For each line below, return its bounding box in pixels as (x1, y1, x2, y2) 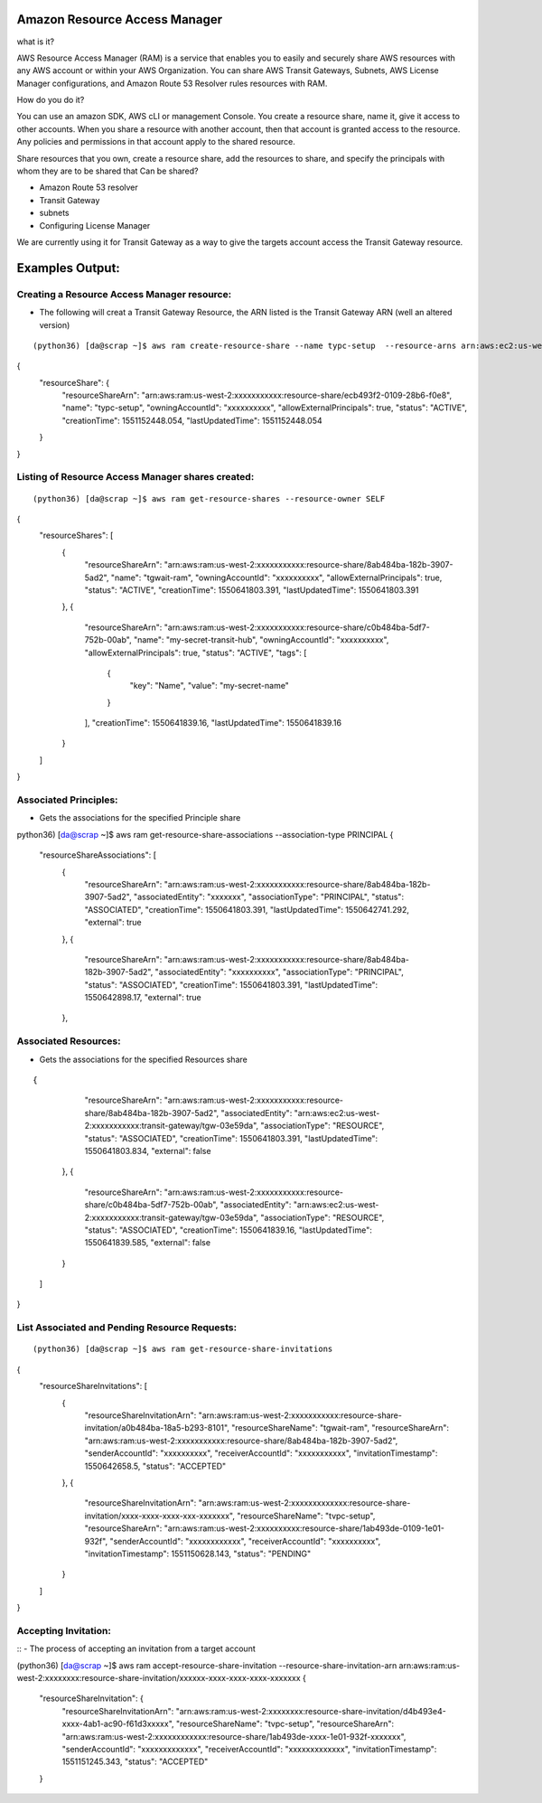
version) (39, 319, 70, 330)
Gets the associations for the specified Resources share (39, 1054, 248, 1065)
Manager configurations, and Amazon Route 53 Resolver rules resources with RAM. (16, 78, 328, 89)
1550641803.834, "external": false (84, 1145, 211, 1156)
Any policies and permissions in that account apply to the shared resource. (16, 136, 295, 147)
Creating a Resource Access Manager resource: (16, 287, 232, 300)
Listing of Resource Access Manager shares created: (16, 471, 255, 484)
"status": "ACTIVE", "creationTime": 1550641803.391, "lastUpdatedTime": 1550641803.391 (84, 584, 419, 596)
